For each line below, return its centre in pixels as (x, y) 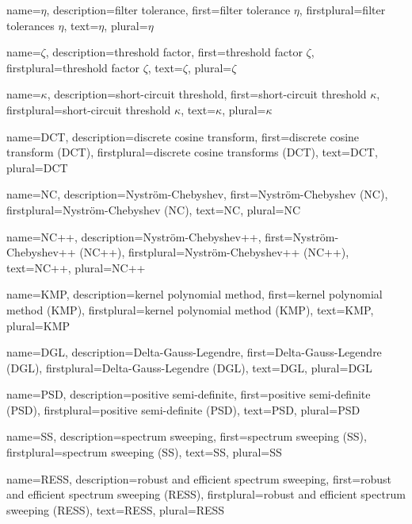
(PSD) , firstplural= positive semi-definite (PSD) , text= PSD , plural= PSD (183, 409)
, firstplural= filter (342, 10)
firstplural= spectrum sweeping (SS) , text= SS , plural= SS (144, 452)
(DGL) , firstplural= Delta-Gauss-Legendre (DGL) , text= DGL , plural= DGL (189, 367)
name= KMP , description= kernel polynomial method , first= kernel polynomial (195, 294)
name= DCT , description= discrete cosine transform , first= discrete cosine (183, 136)
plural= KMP (38, 325)
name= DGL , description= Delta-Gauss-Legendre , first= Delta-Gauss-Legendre (194, 352)
